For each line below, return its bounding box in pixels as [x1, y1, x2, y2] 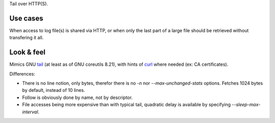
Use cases [9, 14, 43, 22]
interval [22, 109, 38, 115]
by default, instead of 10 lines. [22, 87, 85, 93]
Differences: [9, 70, 36, 77]
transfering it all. [9, 35, 44, 41]
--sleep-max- [232, 102, 261, 108]
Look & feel [9, 48, 46, 57]
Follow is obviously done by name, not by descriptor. [22, 94, 133, 101]
